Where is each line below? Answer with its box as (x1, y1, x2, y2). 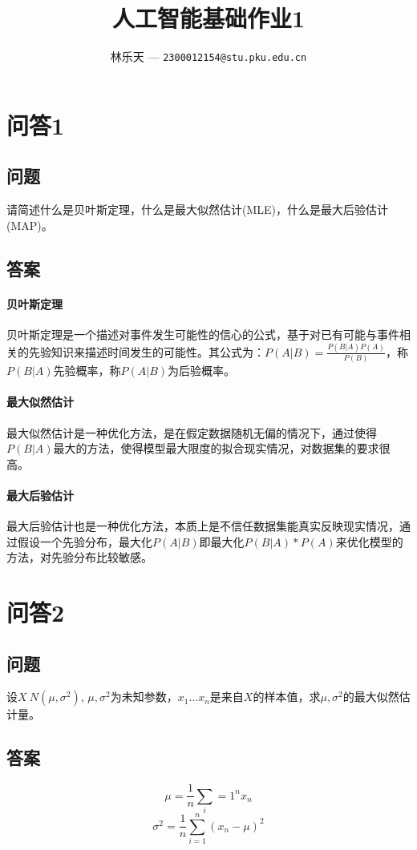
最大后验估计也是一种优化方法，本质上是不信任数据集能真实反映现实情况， (6, 518, 399, 534)
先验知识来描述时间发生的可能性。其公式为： (28, 343, 265, 360)
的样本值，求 (253, 688, 321, 705)
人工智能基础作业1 (111, 2, 306, 34)
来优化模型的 (335, 533, 403, 550)
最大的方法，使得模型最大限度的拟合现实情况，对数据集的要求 (53, 440, 379, 457)
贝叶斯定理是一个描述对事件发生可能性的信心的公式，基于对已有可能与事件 (6, 325, 399, 342)
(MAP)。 (6, 216, 53, 233)
